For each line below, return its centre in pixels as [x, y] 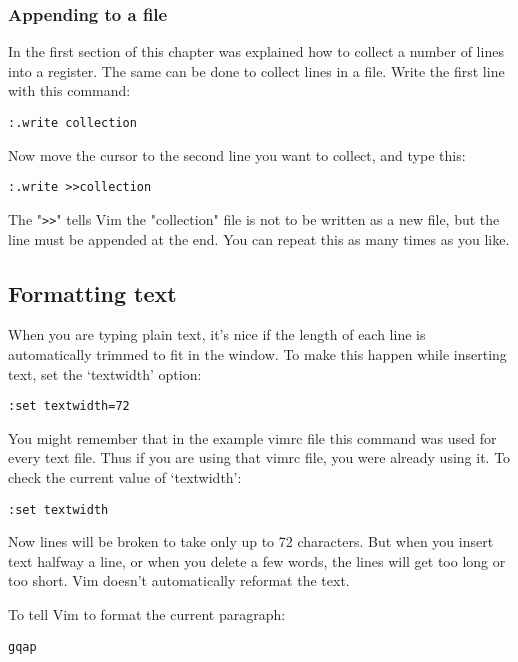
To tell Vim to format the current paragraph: [147, 614]
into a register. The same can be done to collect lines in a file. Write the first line [256, 70]
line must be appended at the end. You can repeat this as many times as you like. [259, 238]
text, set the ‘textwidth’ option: [105, 373]
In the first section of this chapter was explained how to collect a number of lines [256, 51]
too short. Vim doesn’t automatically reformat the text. [179, 580]
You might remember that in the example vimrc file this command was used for [252, 437]
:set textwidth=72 [69, 406]
